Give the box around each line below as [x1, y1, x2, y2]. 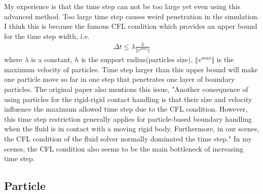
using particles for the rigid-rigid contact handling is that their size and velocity [4, 93, 252, 104]
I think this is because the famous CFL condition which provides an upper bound [4, 21, 257, 31]
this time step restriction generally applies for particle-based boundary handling [4, 113, 252, 124]
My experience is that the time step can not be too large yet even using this [4, 1, 241, 11]
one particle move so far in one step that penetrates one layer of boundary [4, 74, 235, 84]
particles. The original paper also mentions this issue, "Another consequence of [4, 84, 248, 94]
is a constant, [31, 54, 72, 65]
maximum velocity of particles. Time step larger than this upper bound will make [4, 64, 258, 74]
